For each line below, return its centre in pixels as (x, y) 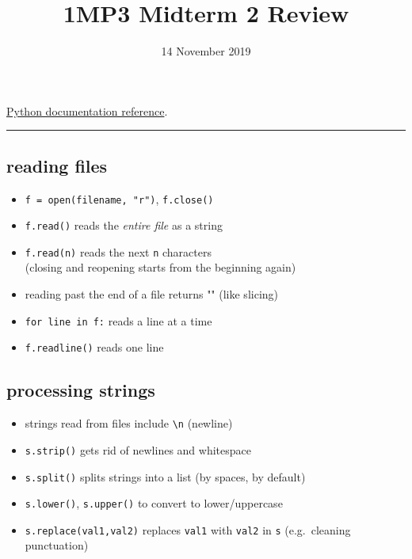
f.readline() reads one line (94, 347)
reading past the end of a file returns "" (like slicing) (152, 294)
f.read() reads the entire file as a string (124, 225)
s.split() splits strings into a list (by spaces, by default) (165, 476)
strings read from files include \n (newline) (129, 423)
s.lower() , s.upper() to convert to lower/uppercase (154, 503)
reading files (57, 165)
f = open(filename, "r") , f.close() (119, 198)
